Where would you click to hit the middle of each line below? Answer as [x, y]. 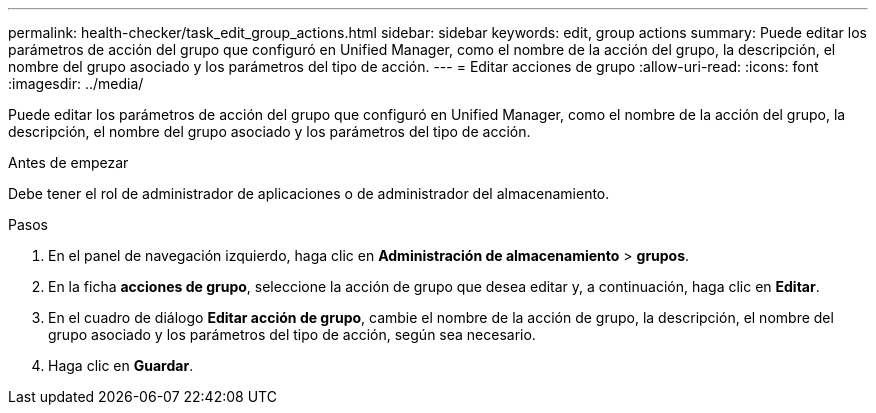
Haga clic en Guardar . [121, 365]
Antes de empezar [68, 162]
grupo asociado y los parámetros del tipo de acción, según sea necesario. [292, 334]
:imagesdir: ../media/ [76, 83]
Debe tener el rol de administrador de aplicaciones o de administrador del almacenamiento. [309, 193]
